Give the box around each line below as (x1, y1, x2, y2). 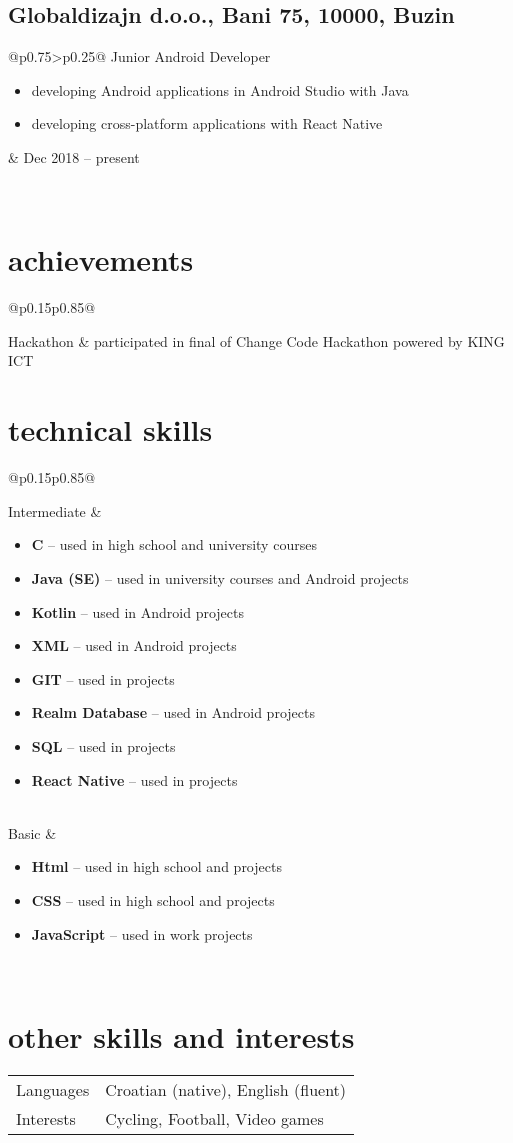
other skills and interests (8, 1015, 355, 1056)
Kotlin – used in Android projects (31, 601, 245, 622)
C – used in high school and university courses (31, 534, 317, 555)
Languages (16, 1077, 90, 1101)
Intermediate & (8, 500, 102, 521)
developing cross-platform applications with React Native (31, 113, 383, 134)
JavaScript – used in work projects (31, 923, 253, 944)
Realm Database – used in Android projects (31, 702, 315, 723)
